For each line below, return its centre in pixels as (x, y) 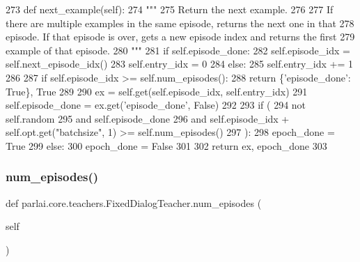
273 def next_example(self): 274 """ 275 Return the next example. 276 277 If (170, 9)
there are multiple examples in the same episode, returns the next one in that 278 (180, 23)
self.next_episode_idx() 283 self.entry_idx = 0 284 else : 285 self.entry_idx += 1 (180, 64)
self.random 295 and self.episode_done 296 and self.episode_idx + (148, 118)
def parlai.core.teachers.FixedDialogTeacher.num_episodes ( (134, 202)
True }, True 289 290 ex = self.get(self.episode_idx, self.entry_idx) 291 (157, 91)
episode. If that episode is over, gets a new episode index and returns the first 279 (180, 37)
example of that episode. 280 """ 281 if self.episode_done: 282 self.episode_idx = (178, 50)
